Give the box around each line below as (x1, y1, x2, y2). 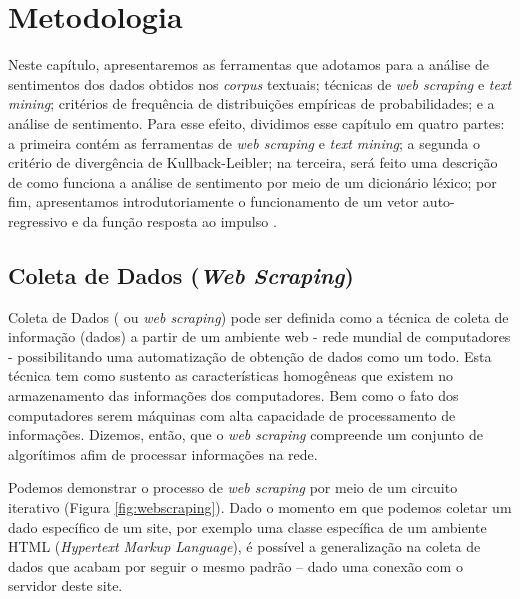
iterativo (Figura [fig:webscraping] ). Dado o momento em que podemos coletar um (8, 497, 512, 518)
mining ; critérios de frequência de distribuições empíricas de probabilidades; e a (8, 93, 495, 114)
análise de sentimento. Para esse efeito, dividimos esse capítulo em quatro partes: (8, 112, 505, 133)
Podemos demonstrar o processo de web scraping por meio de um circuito (8, 477, 458, 498)
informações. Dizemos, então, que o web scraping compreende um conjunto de (8, 424, 483, 445)
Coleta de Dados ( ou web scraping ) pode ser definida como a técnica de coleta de (8, 306, 509, 327)
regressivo (8, 210, 68, 231)
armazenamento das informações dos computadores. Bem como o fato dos (8, 385, 459, 406)
